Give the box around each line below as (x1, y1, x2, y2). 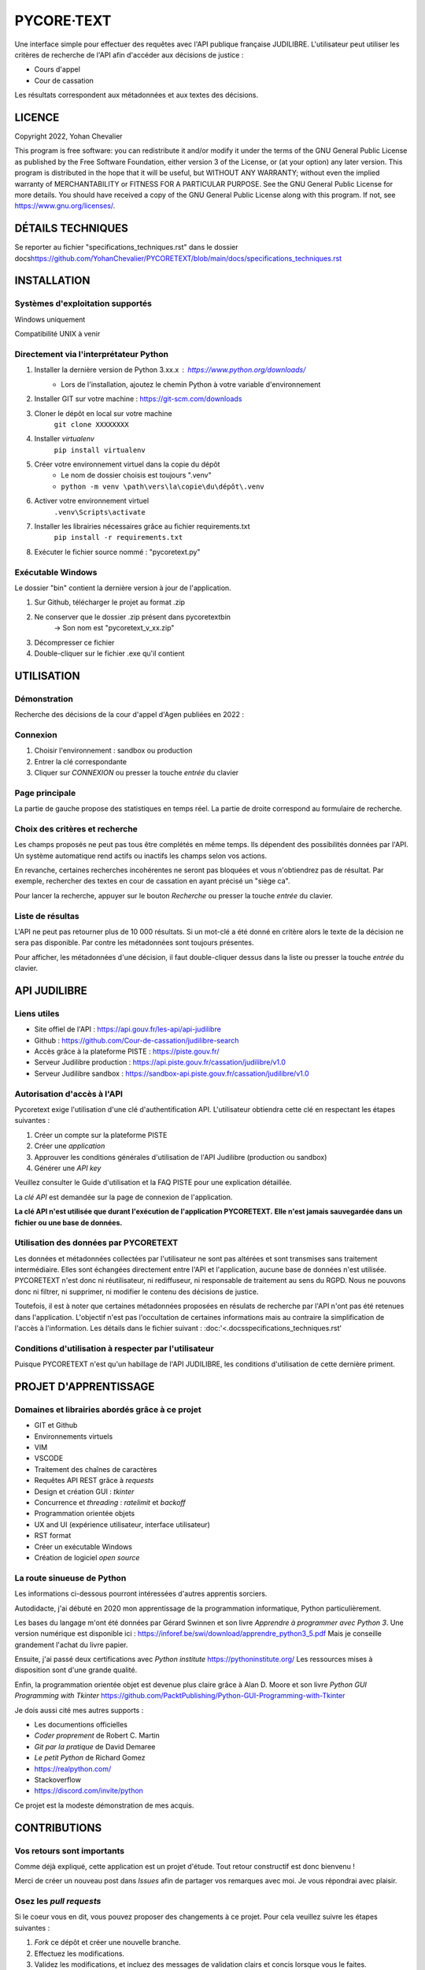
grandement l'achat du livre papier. (14, 1640, 128, 1649)
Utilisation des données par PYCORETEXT (14, 1237, 179, 1248)
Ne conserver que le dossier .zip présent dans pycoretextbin (34, 611, 231, 622)
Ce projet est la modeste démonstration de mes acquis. (14, 1801, 194, 1810)
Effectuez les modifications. (34, 1949, 125, 1958)
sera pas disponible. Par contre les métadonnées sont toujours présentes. (14, 938, 254, 947)
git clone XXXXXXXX (54, 420, 129, 429)
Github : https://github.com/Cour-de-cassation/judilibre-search (34, 1035, 239, 1045)
